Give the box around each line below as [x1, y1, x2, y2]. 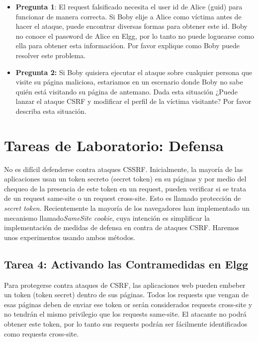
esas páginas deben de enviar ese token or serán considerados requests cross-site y [4, 299, 253, 309]
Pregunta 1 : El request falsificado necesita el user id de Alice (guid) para [15, 1, 243, 11]
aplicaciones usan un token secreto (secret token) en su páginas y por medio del [4, 173, 247, 184]
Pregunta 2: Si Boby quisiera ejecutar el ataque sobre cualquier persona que [15, 67, 253, 77]
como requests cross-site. [4, 328, 79, 339]
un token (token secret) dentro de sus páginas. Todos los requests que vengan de [4, 289, 249, 300]
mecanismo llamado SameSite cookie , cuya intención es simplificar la [4, 212, 210, 223]
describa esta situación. [15, 105, 86, 116]
